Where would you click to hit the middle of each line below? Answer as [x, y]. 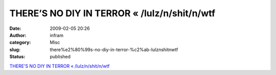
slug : [15, 49]
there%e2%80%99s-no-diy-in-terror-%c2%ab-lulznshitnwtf [114, 49]
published [60, 57]
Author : [18, 35]
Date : [15, 28]
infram [57, 35]
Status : [17, 57]
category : [20, 43]
